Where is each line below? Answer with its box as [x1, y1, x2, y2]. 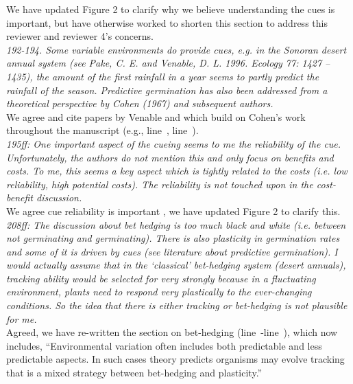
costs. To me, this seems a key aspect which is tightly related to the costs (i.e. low [6, 163, 348, 178]
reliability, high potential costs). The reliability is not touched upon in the [6, 177, 313, 191]
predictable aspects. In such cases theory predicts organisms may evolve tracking [6, 352, 345, 366]
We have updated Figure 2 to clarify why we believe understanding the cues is [6, 2, 335, 16]
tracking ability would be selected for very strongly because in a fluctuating [6, 271, 316, 285]
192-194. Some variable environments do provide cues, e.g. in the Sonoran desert [6, 42, 347, 56]
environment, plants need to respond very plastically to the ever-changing [6, 284, 312, 299]
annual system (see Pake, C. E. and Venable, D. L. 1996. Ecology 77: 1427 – [6, 56, 330, 70]
